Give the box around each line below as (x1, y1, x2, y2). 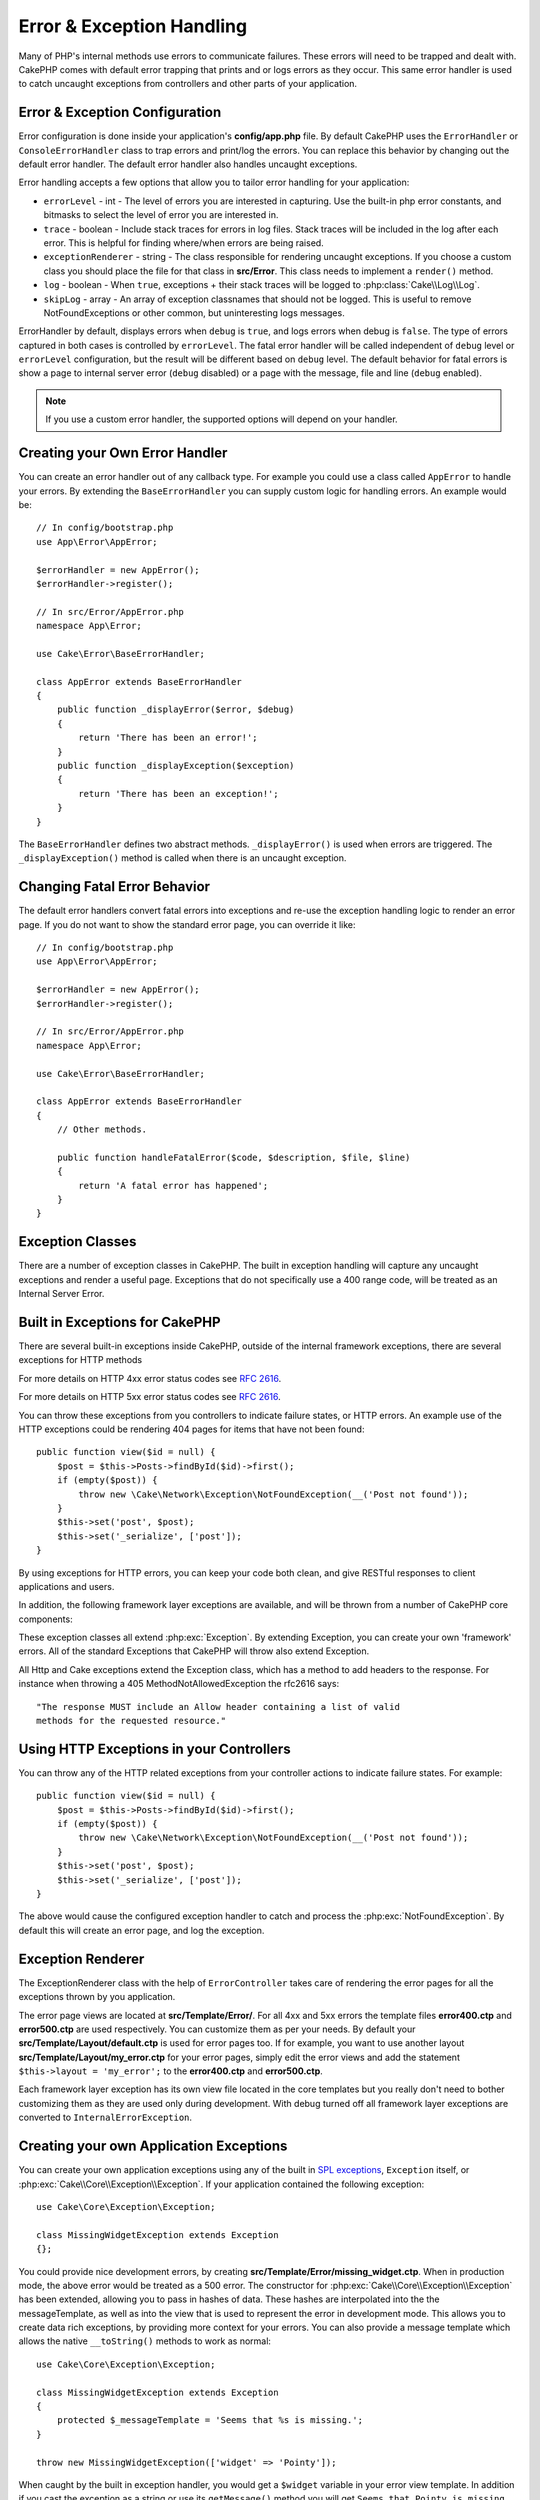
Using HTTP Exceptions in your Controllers (18, 1740, 291, 1757)
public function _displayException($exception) (56, 760, 295, 771)
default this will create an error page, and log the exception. (18, 1924, 265, 1936)
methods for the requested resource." (36, 1715, 227, 1727)
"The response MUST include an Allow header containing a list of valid (36, 1701, 400, 1712)
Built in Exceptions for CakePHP (18, 1313, 221, 1330)
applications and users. (18, 1580, 115, 1592)
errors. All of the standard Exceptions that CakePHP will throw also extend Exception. (18, 1645, 370, 1657)
